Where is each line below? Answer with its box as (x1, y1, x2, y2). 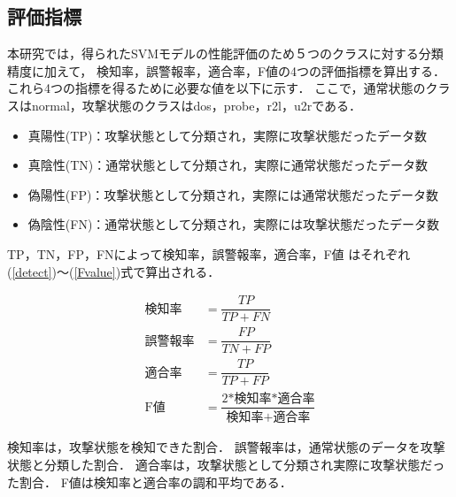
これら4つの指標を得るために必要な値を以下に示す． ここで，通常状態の (7, 79, 426, 97)
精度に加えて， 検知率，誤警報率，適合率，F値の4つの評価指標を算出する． (7, 61, 446, 80)
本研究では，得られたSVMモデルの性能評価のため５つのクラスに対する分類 (7, 44, 444, 63)
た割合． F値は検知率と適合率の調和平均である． (7, 472, 292, 491)
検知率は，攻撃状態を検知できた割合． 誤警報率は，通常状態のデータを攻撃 (7, 438, 445, 456)
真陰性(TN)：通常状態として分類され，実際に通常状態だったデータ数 (27, 156, 428, 174)
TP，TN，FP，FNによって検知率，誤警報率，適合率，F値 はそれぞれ (7, 244, 411, 263)
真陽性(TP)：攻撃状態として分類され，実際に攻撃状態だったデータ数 (27, 126, 427, 144)
